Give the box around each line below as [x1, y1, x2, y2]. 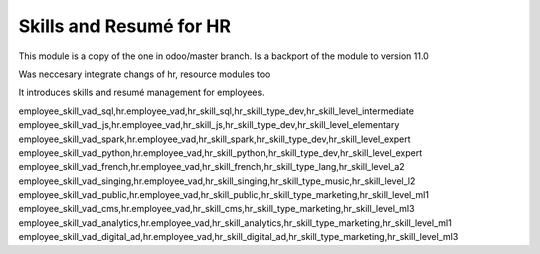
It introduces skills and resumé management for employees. [18, 86, 265, 99]
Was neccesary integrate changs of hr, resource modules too [18, 68, 271, 80]
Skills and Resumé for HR [18, 15, 232, 37]
